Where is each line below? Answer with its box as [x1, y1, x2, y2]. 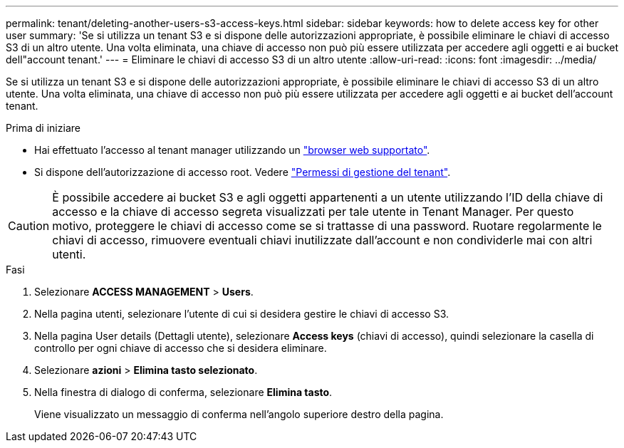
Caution [8, 219, 50, 233]
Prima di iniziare [6, 122, 80, 134]
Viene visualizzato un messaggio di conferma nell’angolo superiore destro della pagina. [34, 408, 444, 420]
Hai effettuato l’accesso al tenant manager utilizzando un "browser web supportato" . [34, 144, 430, 156]
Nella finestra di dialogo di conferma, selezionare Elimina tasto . [34, 386, 333, 398]
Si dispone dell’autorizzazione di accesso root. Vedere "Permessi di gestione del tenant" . [34, 166, 451, 178]
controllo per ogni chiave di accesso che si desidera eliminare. [34, 342, 327, 354]
